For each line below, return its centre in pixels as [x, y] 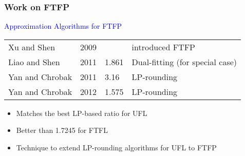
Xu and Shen [32, 47]
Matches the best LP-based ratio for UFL [82, 113]
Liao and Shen [34, 62]
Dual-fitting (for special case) [184, 62]
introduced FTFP [163, 47]
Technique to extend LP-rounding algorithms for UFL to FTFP [116, 147]
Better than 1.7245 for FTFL [62, 130]
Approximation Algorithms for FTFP [63, 26]
